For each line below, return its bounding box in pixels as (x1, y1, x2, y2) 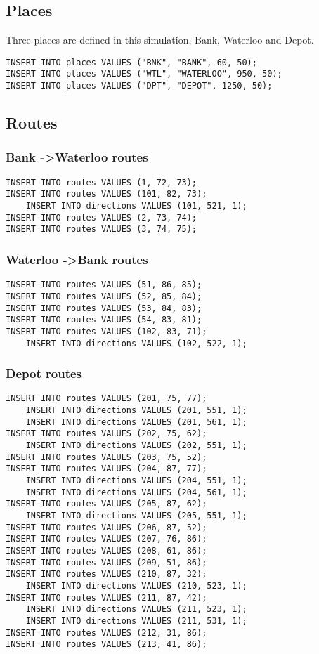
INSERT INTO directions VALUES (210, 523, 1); (25, 580, 247, 591)
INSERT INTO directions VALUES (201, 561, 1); (25, 417, 247, 427)
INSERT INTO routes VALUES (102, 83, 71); (6, 326, 207, 336)
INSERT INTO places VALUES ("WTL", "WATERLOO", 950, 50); (6, 69, 282, 79)
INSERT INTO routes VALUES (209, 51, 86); (6, 557, 207, 568)
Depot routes (6, 365, 82, 382)
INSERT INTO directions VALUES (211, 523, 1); (25, 604, 247, 615)
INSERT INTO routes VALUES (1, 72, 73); (6, 177, 197, 188)
